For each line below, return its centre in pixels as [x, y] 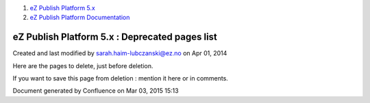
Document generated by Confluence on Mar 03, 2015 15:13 [96, 91]
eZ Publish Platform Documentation [80, 18]
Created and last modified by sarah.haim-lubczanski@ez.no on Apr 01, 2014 [120, 53]
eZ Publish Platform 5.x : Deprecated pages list [115, 37]
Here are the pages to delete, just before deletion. [83, 65]
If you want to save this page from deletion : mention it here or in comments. [121, 78]
